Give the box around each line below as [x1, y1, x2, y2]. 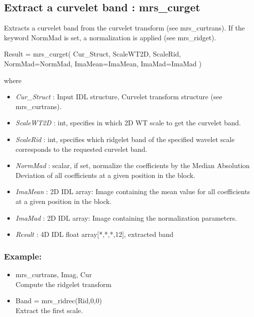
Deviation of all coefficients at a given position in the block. [15, 170, 196, 180]
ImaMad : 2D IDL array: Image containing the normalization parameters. [15, 212, 237, 223]
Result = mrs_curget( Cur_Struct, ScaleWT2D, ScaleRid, [4, 49, 181, 59]
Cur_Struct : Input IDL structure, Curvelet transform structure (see [15, 91, 223, 102]
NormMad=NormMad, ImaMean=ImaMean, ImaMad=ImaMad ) [4, 58, 202, 68]
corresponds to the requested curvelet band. [15, 144, 147, 154]
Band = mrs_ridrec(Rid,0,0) [15, 295, 102, 306]
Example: [4, 250, 42, 262]
